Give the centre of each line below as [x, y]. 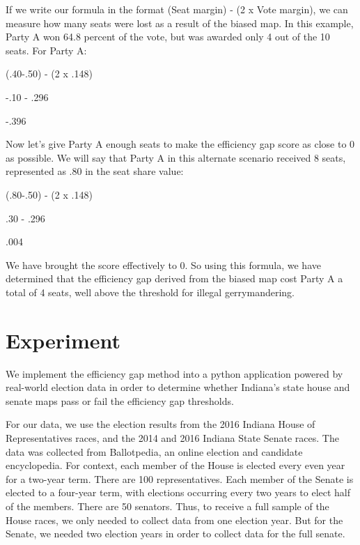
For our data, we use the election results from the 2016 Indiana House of [161, 424]
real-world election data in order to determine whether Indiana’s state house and [178, 387]
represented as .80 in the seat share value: [95, 171]
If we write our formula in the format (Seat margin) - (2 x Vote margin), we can [177, 9]
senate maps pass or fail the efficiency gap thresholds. [120, 400]
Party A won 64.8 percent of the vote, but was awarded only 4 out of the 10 [168, 37]
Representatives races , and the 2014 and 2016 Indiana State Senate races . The [172, 438]
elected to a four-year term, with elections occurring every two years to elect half [178, 492]
